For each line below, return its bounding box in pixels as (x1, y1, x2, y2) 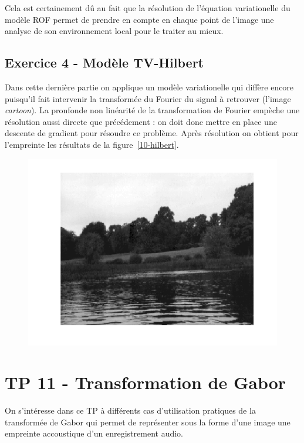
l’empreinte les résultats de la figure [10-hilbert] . (5, 138, 179, 150)
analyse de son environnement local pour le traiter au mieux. (5, 25, 224, 37)
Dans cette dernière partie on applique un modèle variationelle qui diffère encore (5, 80, 294, 93)
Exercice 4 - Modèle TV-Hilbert (5, 53, 204, 72)
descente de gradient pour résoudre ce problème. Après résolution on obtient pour (5, 127, 299, 139)
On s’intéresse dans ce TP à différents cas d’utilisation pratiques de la (5, 404, 256, 417)
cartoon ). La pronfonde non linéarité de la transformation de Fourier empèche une (5, 104, 300, 116)
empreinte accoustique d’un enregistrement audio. (5, 427, 183, 439)
